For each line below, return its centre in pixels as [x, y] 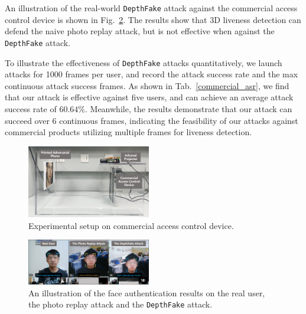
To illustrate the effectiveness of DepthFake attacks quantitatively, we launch [144, 62]
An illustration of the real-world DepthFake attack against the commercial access [151, 8]
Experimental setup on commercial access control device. [131, 225]
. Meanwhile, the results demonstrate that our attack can [188, 108]
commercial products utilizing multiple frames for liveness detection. [128, 132]
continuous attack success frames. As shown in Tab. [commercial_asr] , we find [147, 85]
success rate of [31, 108]
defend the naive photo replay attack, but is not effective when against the [140, 31]
